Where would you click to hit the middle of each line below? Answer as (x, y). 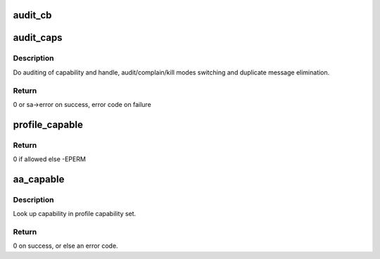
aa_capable (39, 179)
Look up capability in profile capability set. (75, 214)
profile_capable (48, 124)
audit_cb (32, 15)
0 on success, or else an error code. (66, 246)
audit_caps (38, 38)
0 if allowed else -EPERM (49, 159)
